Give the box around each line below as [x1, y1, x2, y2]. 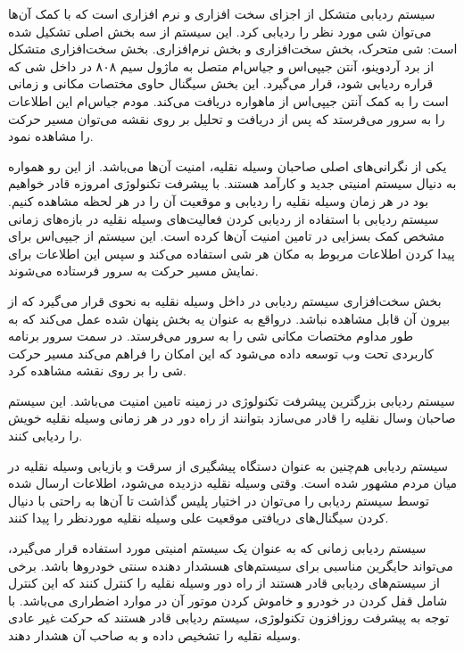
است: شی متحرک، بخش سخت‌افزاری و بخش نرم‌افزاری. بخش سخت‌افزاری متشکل [8, 39, 458, 58]
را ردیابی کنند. [8, 426, 83, 445]
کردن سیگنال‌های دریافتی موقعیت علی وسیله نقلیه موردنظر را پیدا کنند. [8, 508, 389, 527]
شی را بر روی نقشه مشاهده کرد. [8, 361, 186, 380]
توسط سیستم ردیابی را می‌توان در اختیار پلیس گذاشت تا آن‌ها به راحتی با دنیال [8, 490, 429, 509]
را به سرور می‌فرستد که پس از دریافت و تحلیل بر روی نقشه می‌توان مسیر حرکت [8, 109, 445, 128]
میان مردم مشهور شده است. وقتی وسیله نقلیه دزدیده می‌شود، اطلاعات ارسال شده [8, 474, 458, 492]
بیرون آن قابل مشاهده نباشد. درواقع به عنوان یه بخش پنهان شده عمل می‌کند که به [8, 309, 451, 327]
